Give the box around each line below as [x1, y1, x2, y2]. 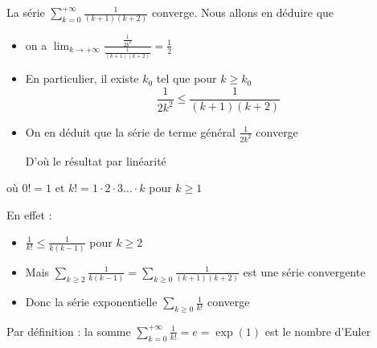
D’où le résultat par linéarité [25, 152, 166, 169]
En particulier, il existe [25, 70, 139, 87]
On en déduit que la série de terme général [25, 123, 236, 140]
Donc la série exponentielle [25, 293, 158, 310]
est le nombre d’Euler [264, 322, 371, 339]
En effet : [6, 206, 52, 223]
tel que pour [156, 70, 217, 87]
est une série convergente [243, 263, 366, 280]
